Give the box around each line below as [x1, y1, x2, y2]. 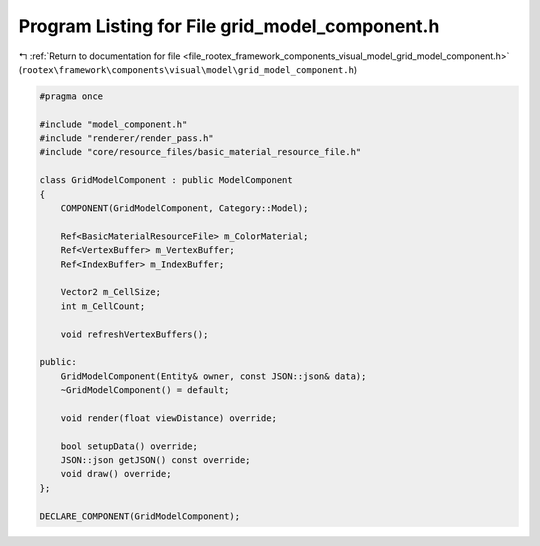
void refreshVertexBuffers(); [60, 328, 209, 340]
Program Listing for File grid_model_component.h [18, 15, 440, 37]
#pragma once [39, 90, 104, 102]
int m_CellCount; [60, 300, 146, 312]
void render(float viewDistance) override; [60, 412, 277, 424]
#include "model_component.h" [39, 118, 188, 130]
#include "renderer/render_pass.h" [39, 133, 214, 144]
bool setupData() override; [60, 440, 199, 452]
